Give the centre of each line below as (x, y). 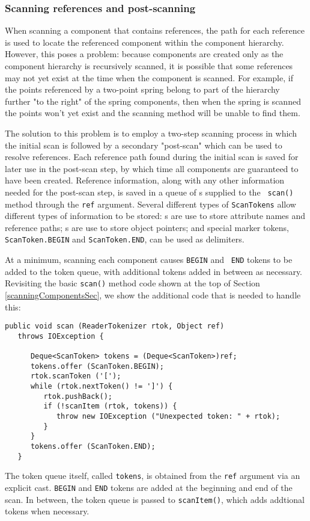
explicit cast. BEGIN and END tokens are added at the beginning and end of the (149, 488)
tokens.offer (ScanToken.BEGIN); (97, 366)
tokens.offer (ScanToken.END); (93, 447)
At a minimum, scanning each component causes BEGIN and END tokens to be (149, 260)
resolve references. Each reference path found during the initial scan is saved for (152, 157)
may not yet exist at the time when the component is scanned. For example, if (149, 77)
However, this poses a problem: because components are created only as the (144, 54)
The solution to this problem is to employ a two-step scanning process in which (151, 133)
